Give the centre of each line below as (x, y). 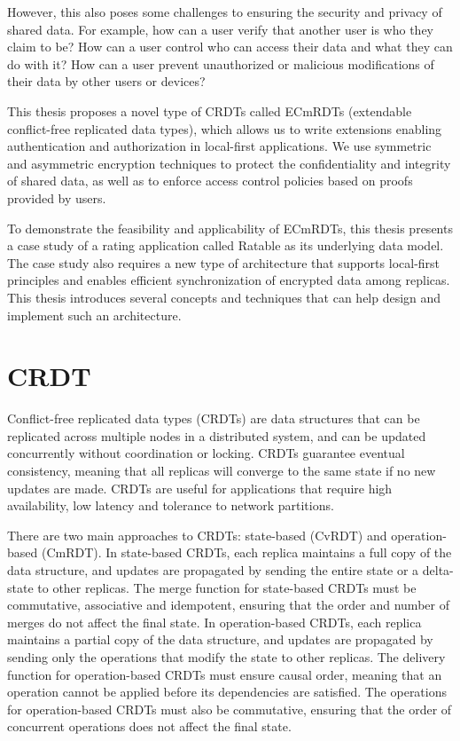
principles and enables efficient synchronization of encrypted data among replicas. (229, 280)
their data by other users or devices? (106, 81)
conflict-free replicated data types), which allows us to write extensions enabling (225, 128)
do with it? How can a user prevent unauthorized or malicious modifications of (221, 63)
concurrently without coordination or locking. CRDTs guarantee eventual (206, 453)
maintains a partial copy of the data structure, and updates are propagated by (220, 639)
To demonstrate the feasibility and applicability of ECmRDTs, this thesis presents (230, 228)
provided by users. (57, 197)
